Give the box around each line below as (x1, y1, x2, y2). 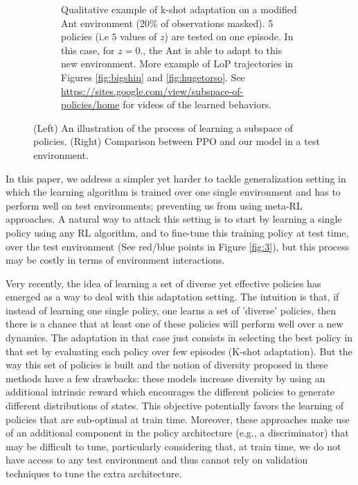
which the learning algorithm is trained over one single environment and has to (6, 185, 341, 199)
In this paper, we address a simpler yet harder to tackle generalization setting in (6, 171, 346, 185)
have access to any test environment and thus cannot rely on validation (6, 452, 308, 467)
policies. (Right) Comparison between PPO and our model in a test (33, 134, 320, 148)
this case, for (61, 42, 115, 57)
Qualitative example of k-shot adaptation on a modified (61, 2, 297, 16)
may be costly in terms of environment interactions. (6, 253, 225, 267)
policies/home (61, 97, 120, 112)
